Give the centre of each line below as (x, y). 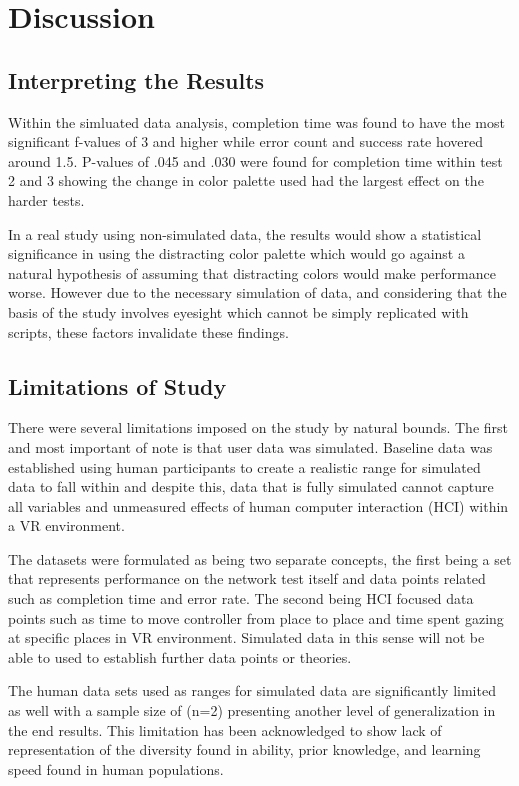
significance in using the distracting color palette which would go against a (236, 253)
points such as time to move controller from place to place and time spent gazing (256, 617)
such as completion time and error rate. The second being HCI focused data (241, 598)
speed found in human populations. (116, 768)
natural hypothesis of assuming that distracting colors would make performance (252, 272)
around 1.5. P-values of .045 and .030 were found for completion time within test (255, 160)
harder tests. (46, 199)
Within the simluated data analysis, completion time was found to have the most (256, 121)
